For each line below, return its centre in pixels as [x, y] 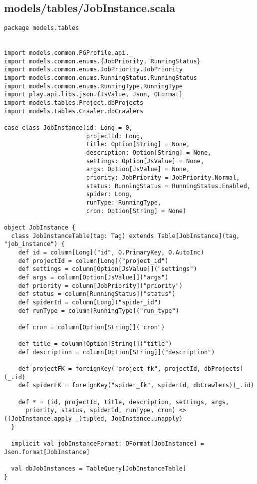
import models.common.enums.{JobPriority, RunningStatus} [102, 61]
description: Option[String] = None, [149, 153]
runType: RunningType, [124, 202]
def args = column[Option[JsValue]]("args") [93, 277]
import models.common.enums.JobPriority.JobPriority [93, 70]
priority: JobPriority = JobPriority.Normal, [163, 178]
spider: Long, [109, 194]
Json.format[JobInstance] [47, 452]
